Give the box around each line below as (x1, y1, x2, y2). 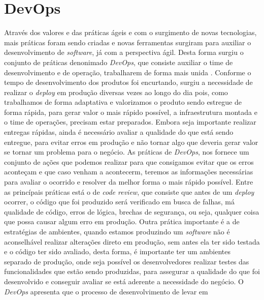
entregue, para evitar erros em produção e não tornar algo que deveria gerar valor (4, 136, 258, 147)
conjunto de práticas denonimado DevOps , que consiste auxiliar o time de (4, 56, 233, 67)
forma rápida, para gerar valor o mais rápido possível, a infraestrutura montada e (4, 106, 257, 117)
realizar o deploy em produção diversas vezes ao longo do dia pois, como (4, 86, 228, 97)
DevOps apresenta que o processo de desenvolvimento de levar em (4, 286, 208, 296)
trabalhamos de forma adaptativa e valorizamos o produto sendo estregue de (4, 97, 242, 107)
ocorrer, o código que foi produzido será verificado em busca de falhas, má (4, 196, 235, 207)
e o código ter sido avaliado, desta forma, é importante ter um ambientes (4, 246, 231, 257)
